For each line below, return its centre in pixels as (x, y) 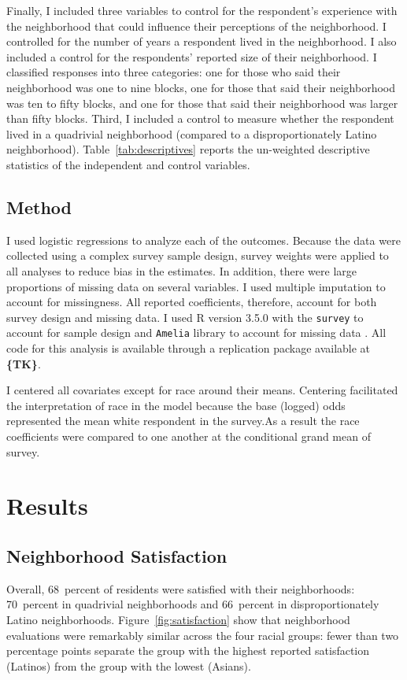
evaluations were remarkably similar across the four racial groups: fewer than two (203, 635)
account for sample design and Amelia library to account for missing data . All (196, 333)
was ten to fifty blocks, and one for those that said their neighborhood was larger (202, 103)
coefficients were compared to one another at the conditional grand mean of (189, 436)
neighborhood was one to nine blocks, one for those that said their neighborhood (201, 87)
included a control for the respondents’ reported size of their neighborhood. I (192, 56)
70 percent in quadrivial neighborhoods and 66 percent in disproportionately (193, 604)
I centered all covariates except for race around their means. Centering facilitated (202, 390)
